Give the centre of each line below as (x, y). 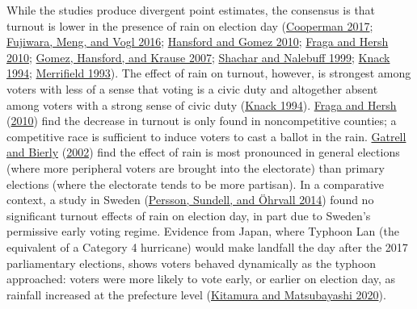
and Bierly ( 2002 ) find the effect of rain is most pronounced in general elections (203, 152)
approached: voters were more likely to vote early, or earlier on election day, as (201, 279)
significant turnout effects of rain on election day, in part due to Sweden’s (189, 215)
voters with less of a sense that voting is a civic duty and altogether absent (192, 88)
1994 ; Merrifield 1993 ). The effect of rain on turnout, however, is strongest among (209, 73)
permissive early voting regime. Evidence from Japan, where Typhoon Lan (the (203, 231)
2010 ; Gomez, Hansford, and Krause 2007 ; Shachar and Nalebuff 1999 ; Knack (198, 57)
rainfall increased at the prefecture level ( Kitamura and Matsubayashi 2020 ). (196, 294)
